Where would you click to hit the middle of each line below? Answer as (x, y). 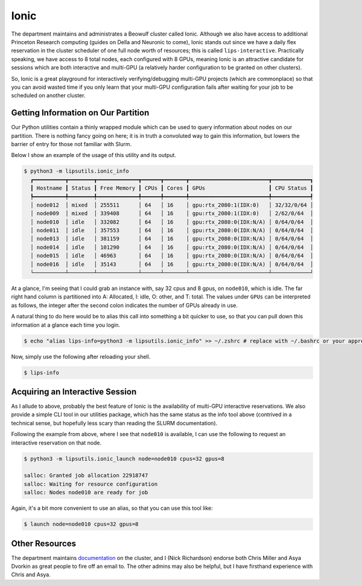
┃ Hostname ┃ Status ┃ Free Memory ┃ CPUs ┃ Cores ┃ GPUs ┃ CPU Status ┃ (172, 188)
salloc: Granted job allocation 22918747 (86, 475)
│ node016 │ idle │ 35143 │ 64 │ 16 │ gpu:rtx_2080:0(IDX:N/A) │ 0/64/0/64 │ (172, 264)
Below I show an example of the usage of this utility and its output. (94, 155)
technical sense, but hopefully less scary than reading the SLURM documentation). (114, 423)
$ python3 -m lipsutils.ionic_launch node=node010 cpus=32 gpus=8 (124, 459)
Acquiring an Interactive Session (74, 392)
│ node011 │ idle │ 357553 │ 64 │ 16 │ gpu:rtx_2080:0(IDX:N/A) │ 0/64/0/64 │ (172, 230)
